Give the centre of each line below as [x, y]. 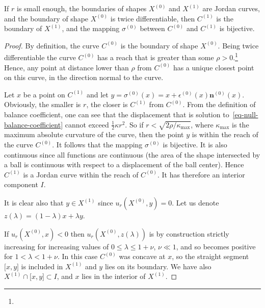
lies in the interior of [114, 276]
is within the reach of [225, 134]
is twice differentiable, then [153, 18]
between [152, 28]
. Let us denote [195, 202]
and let [97, 94]
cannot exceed [87, 124]
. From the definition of [219, 104]
